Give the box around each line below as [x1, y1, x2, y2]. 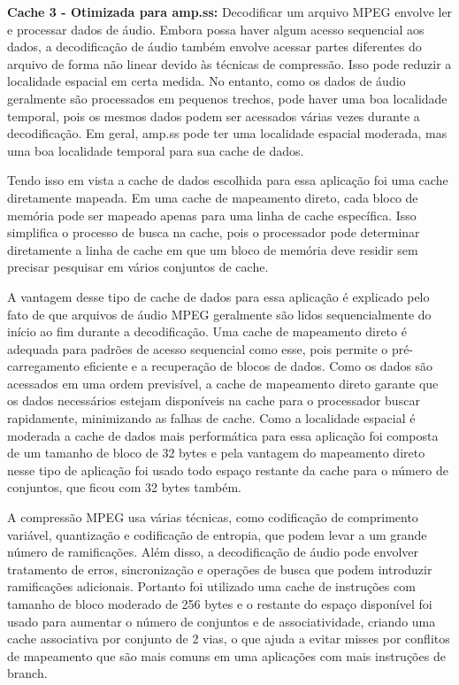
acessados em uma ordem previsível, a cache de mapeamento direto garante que [7, 373, 439, 392]
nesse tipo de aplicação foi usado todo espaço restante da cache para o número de [7, 460, 448, 479]
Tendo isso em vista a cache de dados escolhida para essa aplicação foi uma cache [7, 171, 448, 189]
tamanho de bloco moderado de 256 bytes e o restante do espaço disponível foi [7, 595, 432, 612]
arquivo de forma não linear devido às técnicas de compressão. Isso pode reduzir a [7, 54, 452, 73]
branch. [7, 664, 48, 682]
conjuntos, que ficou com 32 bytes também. [7, 478, 241, 496]
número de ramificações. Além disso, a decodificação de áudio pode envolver [7, 543, 419, 561]
